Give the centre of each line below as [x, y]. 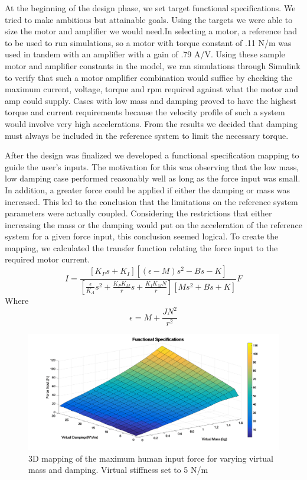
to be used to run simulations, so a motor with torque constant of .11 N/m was [148, 42]
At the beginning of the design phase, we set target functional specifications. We [150, 8]
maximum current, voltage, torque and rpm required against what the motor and [151, 89]
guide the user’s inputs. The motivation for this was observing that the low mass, [152, 166]
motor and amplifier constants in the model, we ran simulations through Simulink [153, 65]
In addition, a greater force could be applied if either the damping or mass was [148, 189]
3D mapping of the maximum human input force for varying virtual [151, 458]
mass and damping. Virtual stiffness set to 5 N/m [118, 470]
